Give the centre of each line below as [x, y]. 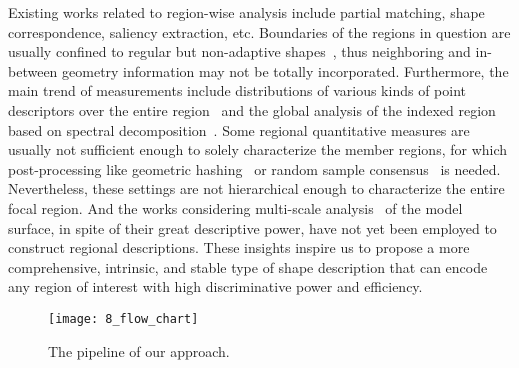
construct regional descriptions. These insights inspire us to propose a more [239, 247]
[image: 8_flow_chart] [123, 318]
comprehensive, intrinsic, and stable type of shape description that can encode [248, 266]
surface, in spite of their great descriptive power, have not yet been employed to [252, 227]
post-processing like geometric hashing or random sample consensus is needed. [254, 168]
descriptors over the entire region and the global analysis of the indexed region [252, 109]
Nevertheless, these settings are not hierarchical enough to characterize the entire [256, 188]
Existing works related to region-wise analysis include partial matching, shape [246, 12]
